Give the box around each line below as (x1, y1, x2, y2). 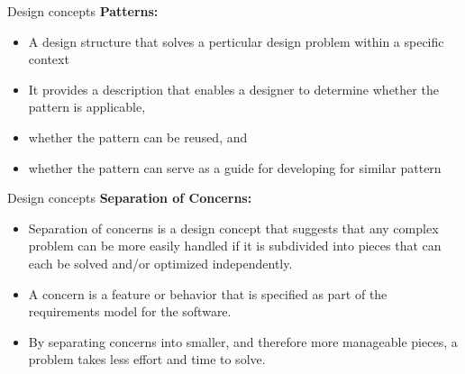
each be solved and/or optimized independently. (28, 253, 293, 272)
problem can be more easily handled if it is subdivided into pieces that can (28, 236, 442, 255)
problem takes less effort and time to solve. (28, 350, 266, 369)
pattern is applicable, (28, 97, 146, 116)
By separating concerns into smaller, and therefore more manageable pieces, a (28, 332, 458, 351)
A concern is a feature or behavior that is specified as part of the (28, 284, 387, 303)
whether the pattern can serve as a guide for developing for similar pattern (28, 158, 442, 177)
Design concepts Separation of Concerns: (7, 188, 252, 207)
